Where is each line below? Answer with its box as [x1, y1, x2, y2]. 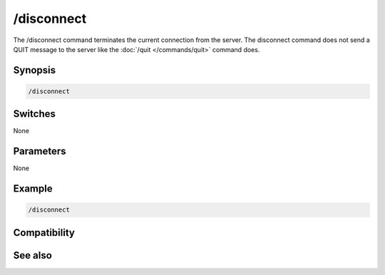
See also [13, 249, 53, 261]
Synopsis [13, 64, 56, 76]
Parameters [13, 145, 66, 157]
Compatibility [13, 227, 75, 239]
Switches [13, 108, 56, 120]
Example [13, 182, 53, 195]
